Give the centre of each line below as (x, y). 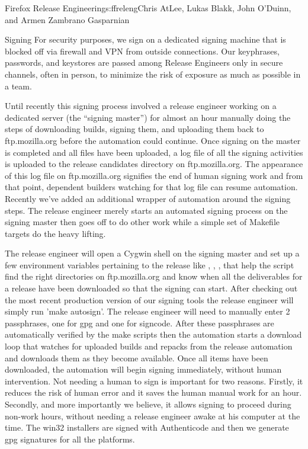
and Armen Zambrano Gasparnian (67, 19)
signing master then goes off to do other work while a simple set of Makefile (142, 222)
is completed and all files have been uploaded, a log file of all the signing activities (154, 152)
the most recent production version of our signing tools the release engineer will (149, 299)
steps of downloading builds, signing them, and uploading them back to (134, 129)
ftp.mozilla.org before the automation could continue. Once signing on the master (153, 140)
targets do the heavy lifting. (55, 233)
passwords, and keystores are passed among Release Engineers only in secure (144, 62)
